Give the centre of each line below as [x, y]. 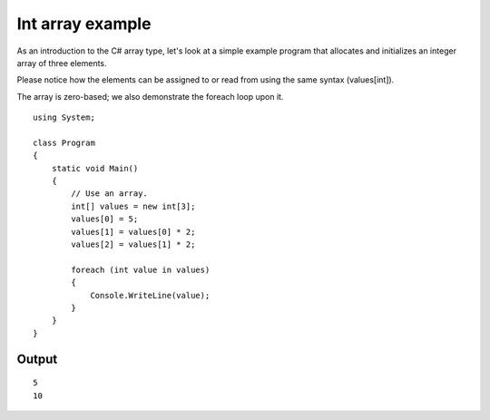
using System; [64, 117]
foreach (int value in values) [141, 269]
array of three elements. [62, 63]
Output [37, 359]
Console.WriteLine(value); [150, 295]
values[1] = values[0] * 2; [133, 232]
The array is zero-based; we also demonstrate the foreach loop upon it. [150, 96]
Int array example [84, 24]
